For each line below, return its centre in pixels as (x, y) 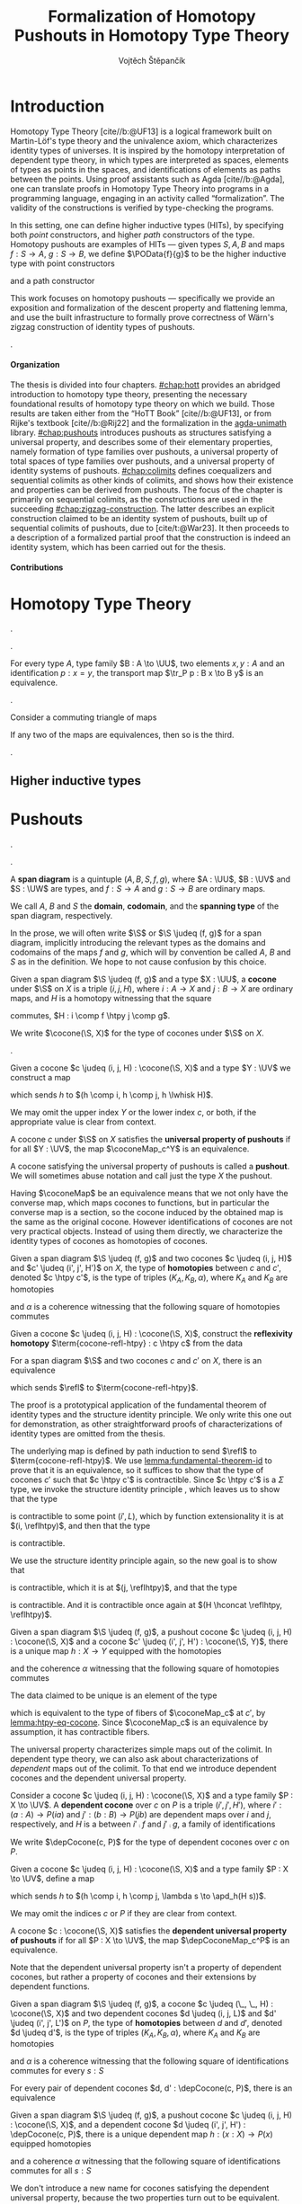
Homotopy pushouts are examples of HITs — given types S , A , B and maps (148, 244)
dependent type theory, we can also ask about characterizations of (134, 1758)
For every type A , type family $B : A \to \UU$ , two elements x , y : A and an (148, 663)
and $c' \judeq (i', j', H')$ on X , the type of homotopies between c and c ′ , (146, 1267)
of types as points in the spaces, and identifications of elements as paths (146, 169)
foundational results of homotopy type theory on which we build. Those (142, 404)
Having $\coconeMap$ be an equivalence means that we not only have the (149, 1193)
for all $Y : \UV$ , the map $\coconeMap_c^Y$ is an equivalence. (130, 1149)
